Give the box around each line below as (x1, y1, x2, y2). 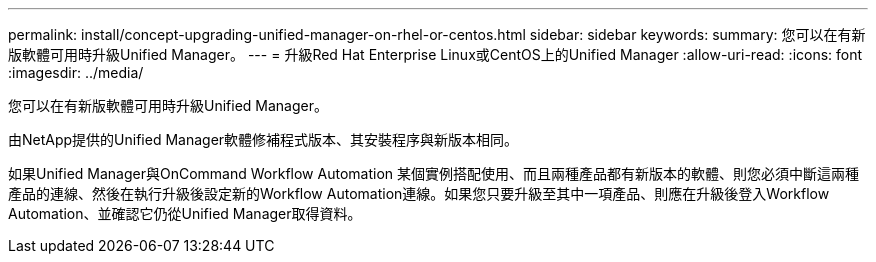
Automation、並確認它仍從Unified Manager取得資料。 (8, 205, 362, 222)
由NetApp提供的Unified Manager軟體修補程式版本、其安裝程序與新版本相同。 (8, 131, 519, 148)
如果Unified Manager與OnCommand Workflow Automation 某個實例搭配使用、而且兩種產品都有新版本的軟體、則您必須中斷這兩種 (8, 165, 859, 182)
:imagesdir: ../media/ (8, 64, 144, 81)
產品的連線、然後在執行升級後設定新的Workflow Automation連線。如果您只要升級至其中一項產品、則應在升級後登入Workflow (8, 185, 830, 202)
